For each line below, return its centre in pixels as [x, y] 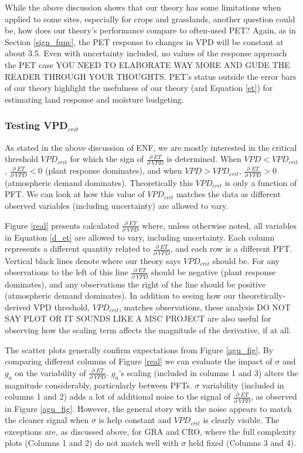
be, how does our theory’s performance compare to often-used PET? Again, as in [150, 30]
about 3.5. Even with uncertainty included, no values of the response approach [146, 53]
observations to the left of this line [67, 272]
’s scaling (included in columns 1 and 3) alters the [208, 372]
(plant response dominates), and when [113, 170]
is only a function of [261, 182]
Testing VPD [36, 125]
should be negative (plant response [214, 272]
